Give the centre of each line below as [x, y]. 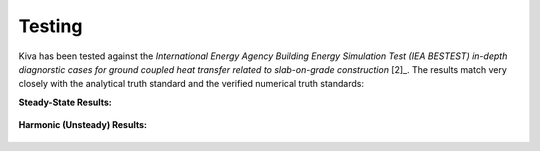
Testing [50, 26]
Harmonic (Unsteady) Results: [82, 125]
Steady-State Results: [65, 102]
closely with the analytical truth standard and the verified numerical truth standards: [191, 84]
